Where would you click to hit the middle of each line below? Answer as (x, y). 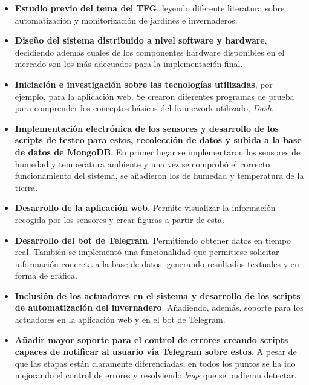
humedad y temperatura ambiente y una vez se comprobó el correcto (142, 163)
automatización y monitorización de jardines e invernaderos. (126, 20)
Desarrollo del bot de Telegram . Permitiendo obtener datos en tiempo (153, 240)
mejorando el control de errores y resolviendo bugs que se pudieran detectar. (156, 375)
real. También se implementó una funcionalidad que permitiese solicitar (147, 252)
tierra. (26, 187)
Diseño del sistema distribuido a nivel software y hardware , (141, 40)
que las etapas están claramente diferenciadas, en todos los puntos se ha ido (155, 363)
